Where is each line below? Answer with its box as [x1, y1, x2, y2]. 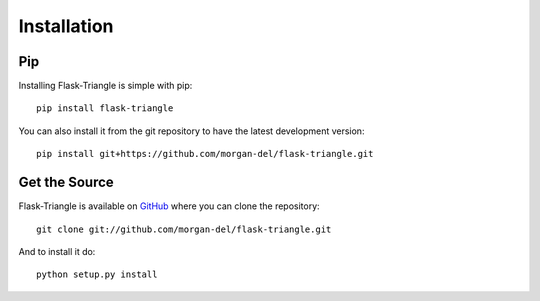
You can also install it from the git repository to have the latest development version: [18, 125, 365, 137]
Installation [18, 15, 114, 37]
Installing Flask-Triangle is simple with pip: [18, 80, 193, 92]
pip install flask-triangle [36, 103, 174, 114]
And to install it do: [18, 245, 96, 257]
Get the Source [18, 174, 114, 191]
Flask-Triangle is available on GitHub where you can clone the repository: [18, 200, 320, 212]
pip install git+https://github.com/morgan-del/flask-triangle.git [36, 148, 374, 160]
